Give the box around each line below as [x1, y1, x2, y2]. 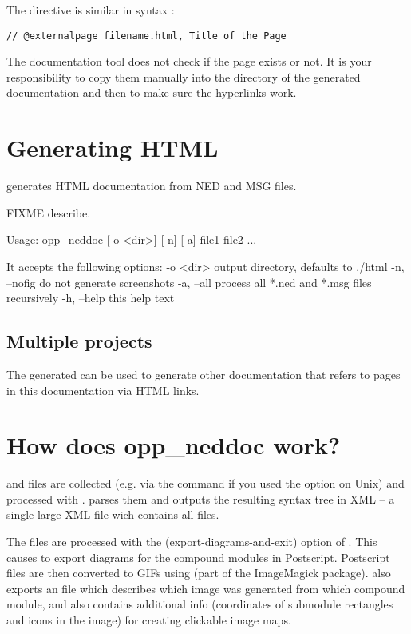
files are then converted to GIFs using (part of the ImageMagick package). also [6, 564, 391, 581]
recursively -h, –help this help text [6, 289, 175, 306]
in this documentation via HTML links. [6, 381, 200, 398]
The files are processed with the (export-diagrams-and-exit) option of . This [6, 533, 377, 550]
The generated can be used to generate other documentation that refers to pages [6, 365, 401, 382]
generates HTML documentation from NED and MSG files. [6, 177, 297, 194]
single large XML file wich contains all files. [6, 506, 219, 523]
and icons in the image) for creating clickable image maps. [6, 611, 291, 628]
